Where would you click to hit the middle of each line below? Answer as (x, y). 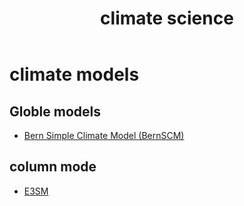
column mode (53, 167)
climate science (167, 18)
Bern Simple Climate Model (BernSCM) (104, 135)
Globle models (55, 111)
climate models (74, 74)
